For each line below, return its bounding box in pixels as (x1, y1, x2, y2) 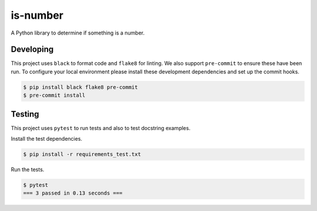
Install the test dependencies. (11, 135, 82, 142)
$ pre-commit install (23, 92, 86, 99)
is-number (11, 9, 64, 22)
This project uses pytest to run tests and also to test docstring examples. (11, 124, 191, 131)
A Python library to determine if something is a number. (11, 29, 145, 36)
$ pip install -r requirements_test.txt (23, 151, 141, 158)
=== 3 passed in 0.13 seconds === (23, 190, 123, 196)
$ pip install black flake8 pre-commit (23, 84, 138, 90)
